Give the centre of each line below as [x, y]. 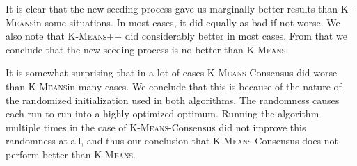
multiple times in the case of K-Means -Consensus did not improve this [156, 127]
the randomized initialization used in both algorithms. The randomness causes [173, 100]
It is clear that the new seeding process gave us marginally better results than [172, 8]
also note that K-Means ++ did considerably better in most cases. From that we [176, 36]
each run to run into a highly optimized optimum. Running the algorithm [162, 114]
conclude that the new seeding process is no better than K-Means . [147, 49]
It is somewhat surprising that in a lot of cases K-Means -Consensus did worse [172, 73]
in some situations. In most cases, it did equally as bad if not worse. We [187, 22]
